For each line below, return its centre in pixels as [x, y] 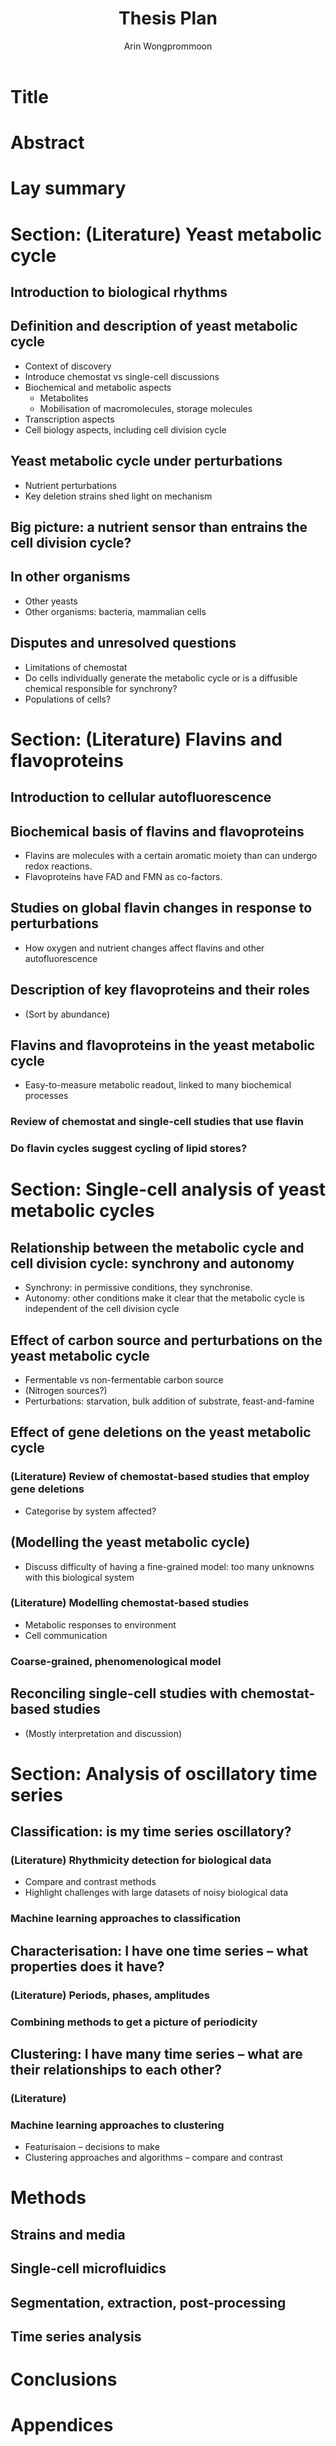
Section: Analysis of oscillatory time [164, 1773]
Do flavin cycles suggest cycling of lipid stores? [129, 1149]
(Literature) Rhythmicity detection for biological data [141, 1860]
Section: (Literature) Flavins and [146, 739]
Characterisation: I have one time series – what [159, 1950]
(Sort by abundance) [67, 1014]
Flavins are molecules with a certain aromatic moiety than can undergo [171, 855]
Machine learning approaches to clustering [117, 2125]
